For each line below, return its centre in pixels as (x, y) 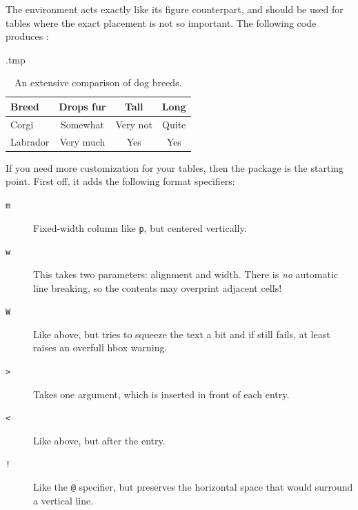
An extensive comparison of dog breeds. (98, 82)
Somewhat (82, 124)
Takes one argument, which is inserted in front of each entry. (161, 394)
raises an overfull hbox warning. (100, 347)
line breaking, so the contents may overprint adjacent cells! (158, 287)
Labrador (30, 141)
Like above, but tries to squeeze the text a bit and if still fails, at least (182, 334)
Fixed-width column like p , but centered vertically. (140, 227)
